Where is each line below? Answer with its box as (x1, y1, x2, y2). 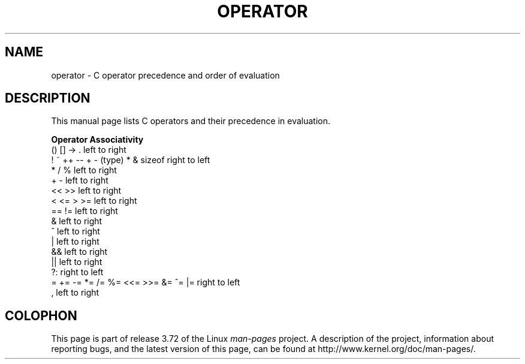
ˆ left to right (51, 226, 100, 237)
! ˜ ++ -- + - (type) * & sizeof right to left (51, 155, 210, 166)
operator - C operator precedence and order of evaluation (51, 70, 280, 80)
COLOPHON (5, 308, 77, 323)
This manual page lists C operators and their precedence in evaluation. (51, 116, 330, 127)
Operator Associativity (51, 134, 144, 145)
